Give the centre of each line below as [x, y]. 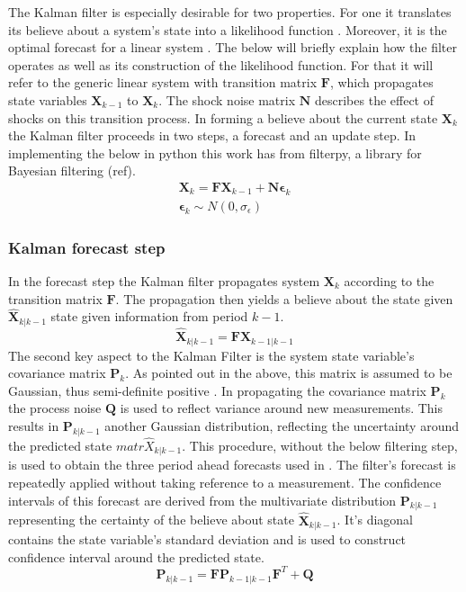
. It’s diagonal [375, 520]
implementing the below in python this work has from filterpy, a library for [215, 152]
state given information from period [149, 316]
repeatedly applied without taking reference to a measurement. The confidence [225, 482]
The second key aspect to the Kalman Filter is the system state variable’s [211, 355]
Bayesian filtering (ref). [72, 170]
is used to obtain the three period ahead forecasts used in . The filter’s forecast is [232, 465]
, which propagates [381, 82]
